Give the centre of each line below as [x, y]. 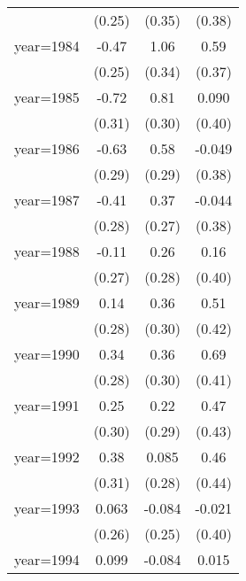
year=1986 [47, 148]
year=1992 [47, 457]
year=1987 [47, 200]
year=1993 [47, 508]
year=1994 [47, 559]
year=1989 [47, 302]
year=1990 [47, 354]
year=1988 [47, 251]
